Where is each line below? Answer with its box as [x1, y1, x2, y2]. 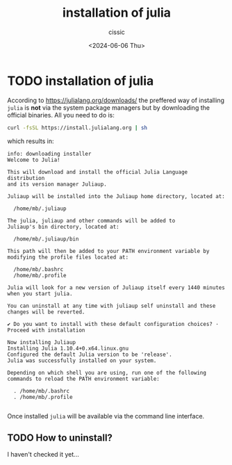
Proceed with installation [7, 327, 85, 334]
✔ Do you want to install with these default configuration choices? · [7, 320, 219, 327]
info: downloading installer [7, 150, 92, 157]
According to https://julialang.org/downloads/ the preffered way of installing [7, 96, 224, 104]
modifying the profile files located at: [7, 254, 129, 261]
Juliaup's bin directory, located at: [7, 223, 119, 230]
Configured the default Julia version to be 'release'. [7, 351, 172, 358]
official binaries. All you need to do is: [7, 111, 115, 119]
